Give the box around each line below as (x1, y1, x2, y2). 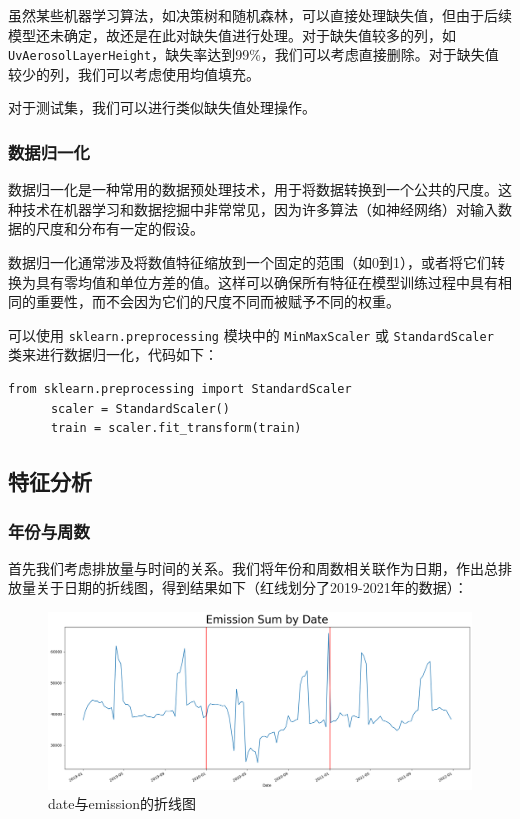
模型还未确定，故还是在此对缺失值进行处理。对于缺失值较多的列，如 (8, 24, 456, 45)
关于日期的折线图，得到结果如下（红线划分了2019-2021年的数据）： (35, 577, 468, 598)
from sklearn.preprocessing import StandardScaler (8, 382, 352, 397)
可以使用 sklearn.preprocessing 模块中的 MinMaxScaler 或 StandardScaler (8, 324, 494, 345)
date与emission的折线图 (48, 793, 196, 814)
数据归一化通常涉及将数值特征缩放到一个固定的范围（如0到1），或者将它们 (8, 252, 491, 273)
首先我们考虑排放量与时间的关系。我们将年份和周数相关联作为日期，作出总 (8, 557, 498, 578)
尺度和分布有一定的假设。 (35, 218, 204, 239)
